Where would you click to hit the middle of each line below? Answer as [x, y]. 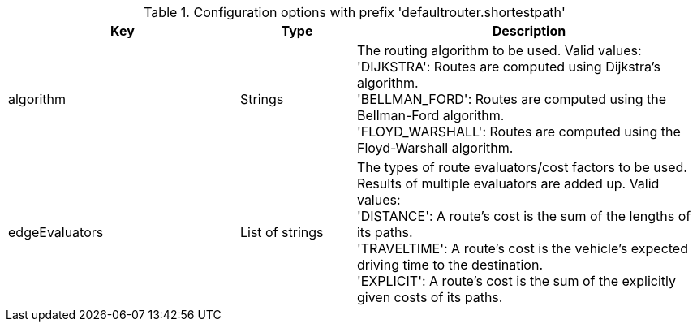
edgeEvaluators [56, 232]
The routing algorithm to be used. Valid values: [499, 50]
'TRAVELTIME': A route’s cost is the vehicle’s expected [522, 248]
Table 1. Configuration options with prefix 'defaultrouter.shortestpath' [355, 12]
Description [529, 31]
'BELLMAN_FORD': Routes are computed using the [512, 99]
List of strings [282, 232]
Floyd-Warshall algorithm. [435, 148]
